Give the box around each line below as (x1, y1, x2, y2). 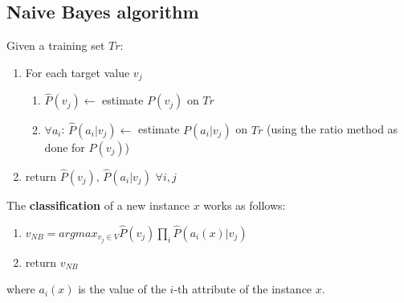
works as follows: (203, 196, 286, 213)
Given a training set (6, 37, 105, 54)
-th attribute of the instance (173, 280, 312, 297)
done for (44, 138, 85, 155)
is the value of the (78, 280, 166, 297)
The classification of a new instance (6, 196, 190, 213)
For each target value (25, 63, 130, 80)
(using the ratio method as (266, 121, 398, 137)
